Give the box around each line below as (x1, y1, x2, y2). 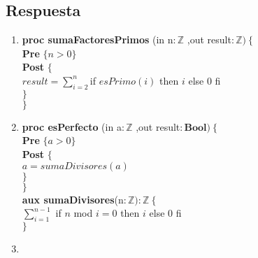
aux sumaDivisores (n (22, 192, 124, 206)
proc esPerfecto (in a (22, 119, 122, 134)
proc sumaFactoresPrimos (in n (22, 32, 173, 47)
